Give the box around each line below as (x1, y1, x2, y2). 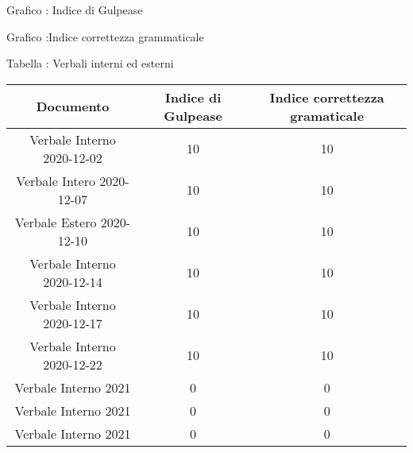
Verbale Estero (14, 212, 97, 231)
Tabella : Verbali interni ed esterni (6, 55, 174, 72)
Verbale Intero (16, 171, 95, 190)
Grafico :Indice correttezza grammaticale (6, 28, 204, 45)
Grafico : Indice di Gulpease (6, 2, 143, 17)
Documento (36, 97, 110, 116)
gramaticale (290, 106, 365, 125)
